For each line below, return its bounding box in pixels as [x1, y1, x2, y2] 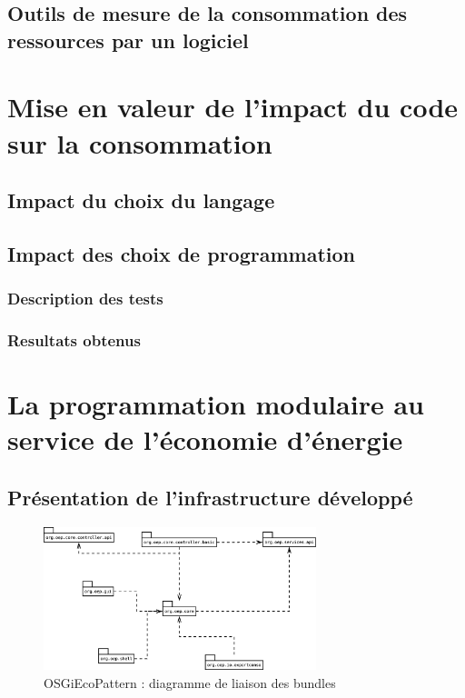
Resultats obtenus [7, 329, 141, 352]
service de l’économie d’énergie [7, 421, 403, 458]
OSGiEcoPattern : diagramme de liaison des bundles [44, 673, 336, 692]
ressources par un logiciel [7, 25, 249, 54]
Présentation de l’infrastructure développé [7, 483, 413, 511]
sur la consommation [7, 124, 272, 161]
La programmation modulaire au [7, 385, 424, 423]
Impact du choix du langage [7, 186, 275, 214]
